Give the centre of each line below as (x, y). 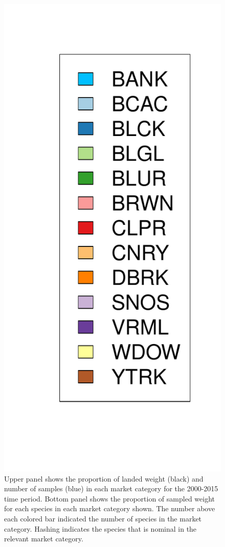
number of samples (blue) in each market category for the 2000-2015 (111, 488)
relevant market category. (44, 539)
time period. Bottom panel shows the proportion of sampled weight (109, 498)
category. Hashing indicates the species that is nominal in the (100, 528)
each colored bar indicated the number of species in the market (103, 519)
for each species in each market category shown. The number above (110, 508)
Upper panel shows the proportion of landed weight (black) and (104, 478)
